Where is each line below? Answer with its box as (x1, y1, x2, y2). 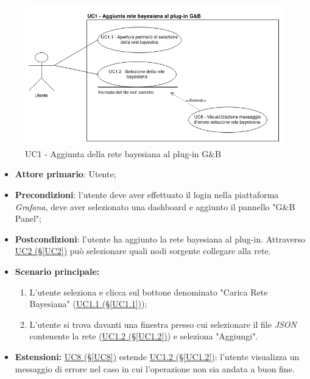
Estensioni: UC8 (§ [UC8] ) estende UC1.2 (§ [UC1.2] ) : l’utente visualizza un (15, 350, 300, 363)
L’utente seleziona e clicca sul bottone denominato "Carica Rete (29, 285, 268, 298)
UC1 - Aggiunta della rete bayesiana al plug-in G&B (25, 147, 222, 160)
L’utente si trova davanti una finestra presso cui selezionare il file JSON (29, 317, 297, 330)
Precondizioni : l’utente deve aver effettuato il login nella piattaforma (15, 188, 279, 200)
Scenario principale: (15, 264, 100, 277)
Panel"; (15, 212, 41, 225)
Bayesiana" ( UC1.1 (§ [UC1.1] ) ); (29, 297, 147, 310)
